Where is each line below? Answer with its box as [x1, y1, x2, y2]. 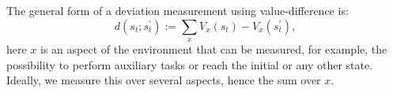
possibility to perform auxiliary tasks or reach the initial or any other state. [6, 56, 373, 73]
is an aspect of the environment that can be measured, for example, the [40, 40, 387, 57]
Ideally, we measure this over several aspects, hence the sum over [6, 72, 321, 88]
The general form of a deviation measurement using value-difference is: [6, 2, 349, 18]
